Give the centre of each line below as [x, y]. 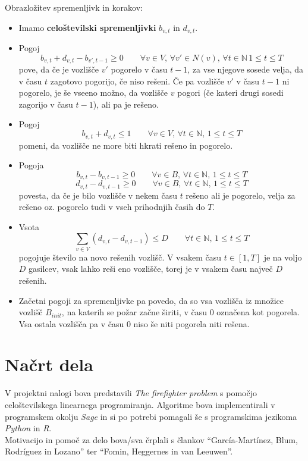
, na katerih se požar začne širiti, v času [134, 312]
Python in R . [28, 428]
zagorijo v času [46, 104]
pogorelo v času [139, 69]
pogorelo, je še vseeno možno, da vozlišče [93, 92]
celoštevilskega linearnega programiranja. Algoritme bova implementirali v [140, 404]
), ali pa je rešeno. [126, 104]
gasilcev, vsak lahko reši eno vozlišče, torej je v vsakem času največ [151, 269]
